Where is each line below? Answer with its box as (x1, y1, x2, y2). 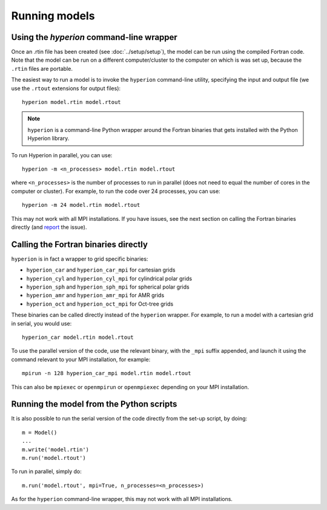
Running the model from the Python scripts (11, 399, 177, 410)
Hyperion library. (27, 135, 70, 142)
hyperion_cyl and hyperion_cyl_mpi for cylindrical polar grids (26, 275, 193, 282)
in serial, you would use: (11, 319, 72, 327)
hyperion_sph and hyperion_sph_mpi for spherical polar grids (26, 283, 190, 290)
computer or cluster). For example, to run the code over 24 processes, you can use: (11, 188, 220, 195)
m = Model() (22, 429, 58, 436)
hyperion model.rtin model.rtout (22, 99, 121, 106)
